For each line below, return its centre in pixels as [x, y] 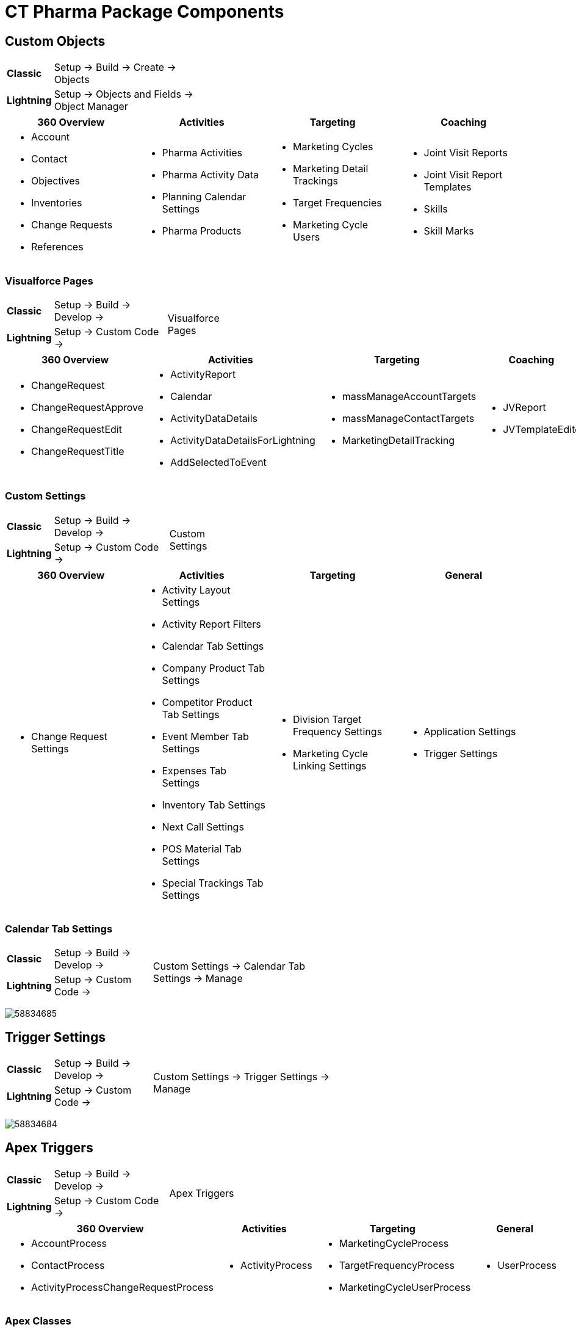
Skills [436, 209]
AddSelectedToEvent [218, 462]
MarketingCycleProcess [394, 1244]
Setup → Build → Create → [115, 67]
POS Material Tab [202, 849]
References [57, 247]
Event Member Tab [205, 736]
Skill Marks [449, 231]
